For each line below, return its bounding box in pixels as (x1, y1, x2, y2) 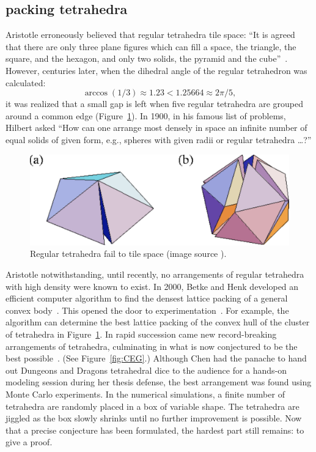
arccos (84, 89, 108, 98)
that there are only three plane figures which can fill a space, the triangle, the (6, 40, 296, 53)
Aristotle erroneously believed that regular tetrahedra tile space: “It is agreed (6, 28, 295, 41)
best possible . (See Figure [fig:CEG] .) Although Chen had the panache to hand (6, 352, 307, 365)
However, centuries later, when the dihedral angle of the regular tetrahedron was (6, 64, 307, 76)
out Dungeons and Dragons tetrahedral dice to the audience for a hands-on (6, 363, 287, 376)
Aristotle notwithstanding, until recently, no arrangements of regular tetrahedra (6, 267, 304, 280)
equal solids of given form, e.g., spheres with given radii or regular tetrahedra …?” (6, 133, 312, 146)
